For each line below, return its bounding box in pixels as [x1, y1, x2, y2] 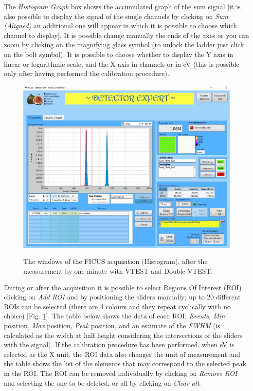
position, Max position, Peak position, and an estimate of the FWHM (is [4, 320, 220, 331]
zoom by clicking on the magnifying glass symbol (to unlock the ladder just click [4, 39, 244, 50]
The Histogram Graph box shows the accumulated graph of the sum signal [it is [4, 1, 241, 11]
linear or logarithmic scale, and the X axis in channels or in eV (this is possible [4, 58, 239, 69]
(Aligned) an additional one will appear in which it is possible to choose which [4, 20, 237, 31]
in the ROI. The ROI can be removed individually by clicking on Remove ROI [4, 368, 237, 378]
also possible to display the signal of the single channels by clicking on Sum [4, 11, 228, 21]
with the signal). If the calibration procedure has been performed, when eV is [4, 339, 235, 350]
